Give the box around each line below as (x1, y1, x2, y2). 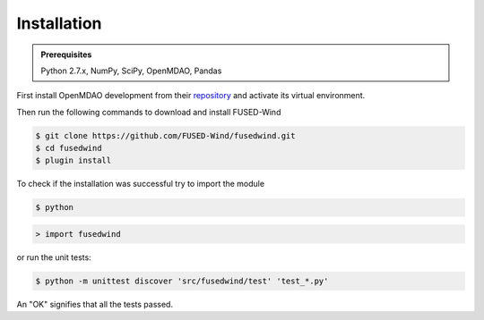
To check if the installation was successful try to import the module (16, 179, 264, 189)
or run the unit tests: (16, 252, 91, 263)
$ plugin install (35, 156, 112, 165)
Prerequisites (40, 49, 92, 60)
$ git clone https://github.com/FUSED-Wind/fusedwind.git (35, 131, 296, 140)
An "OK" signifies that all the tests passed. (16, 299, 174, 309)
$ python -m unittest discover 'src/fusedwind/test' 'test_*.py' (35, 276, 329, 286)
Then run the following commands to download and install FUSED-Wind (16, 106, 281, 117)
